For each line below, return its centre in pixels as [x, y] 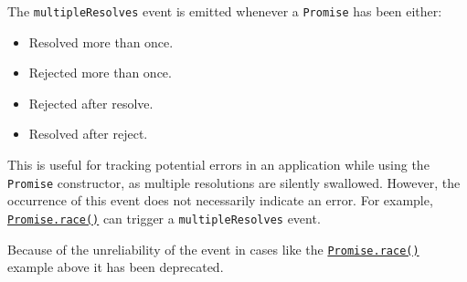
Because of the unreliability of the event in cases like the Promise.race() [213, 249]
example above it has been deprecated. [116, 267]
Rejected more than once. [100, 73]
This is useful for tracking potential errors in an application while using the [218, 165]
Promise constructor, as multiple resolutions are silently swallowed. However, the [234, 182]
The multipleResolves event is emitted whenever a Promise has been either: [225, 11]
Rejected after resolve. [91, 103]
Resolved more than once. [101, 42]
